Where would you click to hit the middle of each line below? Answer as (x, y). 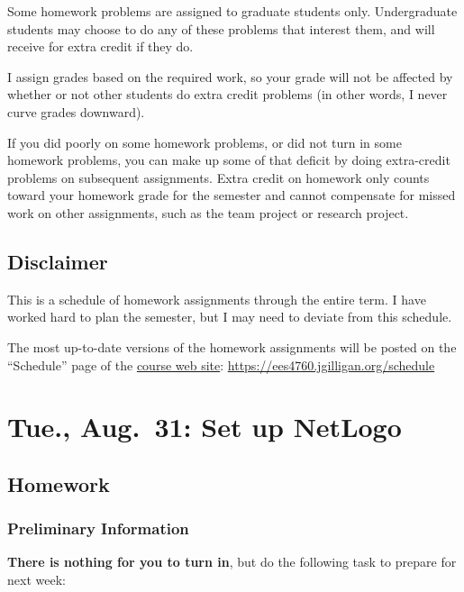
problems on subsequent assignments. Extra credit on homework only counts (218, 177)
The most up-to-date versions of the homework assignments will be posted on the (232, 346)
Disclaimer (58, 261)
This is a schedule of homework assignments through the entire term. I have (217, 299)
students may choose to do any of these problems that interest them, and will (221, 28)
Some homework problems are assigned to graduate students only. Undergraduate (232, 11)
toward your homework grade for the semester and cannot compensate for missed (232, 195)
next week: (36, 580)
